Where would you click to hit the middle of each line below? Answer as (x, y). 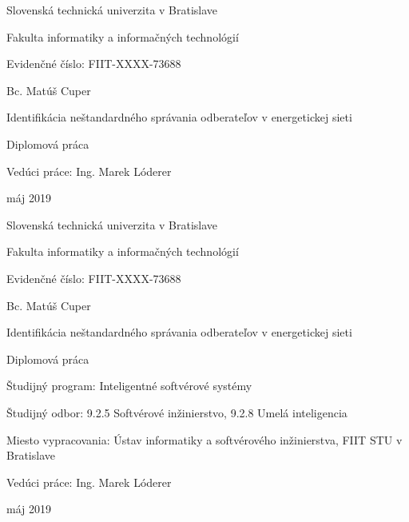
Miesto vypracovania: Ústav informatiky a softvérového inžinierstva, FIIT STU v (204, 439)
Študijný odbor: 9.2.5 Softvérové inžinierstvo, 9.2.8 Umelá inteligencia (177, 412)
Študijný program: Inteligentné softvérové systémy (129, 386)
